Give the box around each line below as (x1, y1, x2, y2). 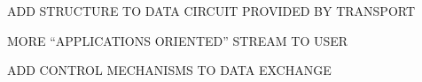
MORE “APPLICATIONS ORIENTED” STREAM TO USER (7, 31, 348, 49)
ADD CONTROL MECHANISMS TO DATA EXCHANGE (7, 61, 332, 79)
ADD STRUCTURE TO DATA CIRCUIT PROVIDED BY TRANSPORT (7, 2, 416, 19)
